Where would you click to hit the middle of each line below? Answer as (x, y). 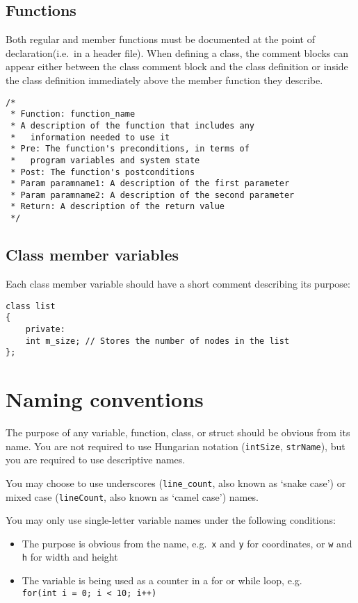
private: (45, 329)
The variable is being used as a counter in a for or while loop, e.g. (162, 580)
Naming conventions (105, 399)
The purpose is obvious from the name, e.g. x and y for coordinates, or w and (187, 543)
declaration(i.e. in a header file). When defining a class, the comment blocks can (177, 52)
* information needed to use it (90, 137)
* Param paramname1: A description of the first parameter (150, 184)
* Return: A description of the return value (117, 207)
